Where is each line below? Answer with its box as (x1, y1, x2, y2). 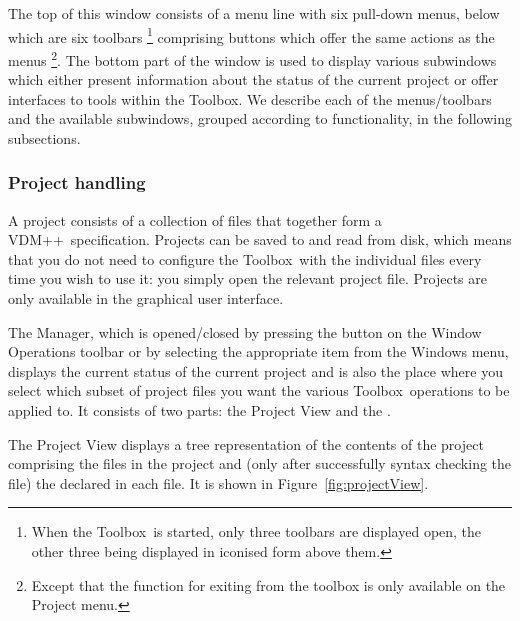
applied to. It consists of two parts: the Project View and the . (8, 400, 391, 421)
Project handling (8, 170, 146, 195)
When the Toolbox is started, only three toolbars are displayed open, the (31, 521, 482, 542)
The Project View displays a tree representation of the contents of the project (8, 433, 484, 454)
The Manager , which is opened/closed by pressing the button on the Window (8, 321, 482, 342)
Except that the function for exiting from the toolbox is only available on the (31, 574, 506, 595)
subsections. (8, 127, 81, 148)
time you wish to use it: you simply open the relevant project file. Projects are (8, 268, 487, 289)
